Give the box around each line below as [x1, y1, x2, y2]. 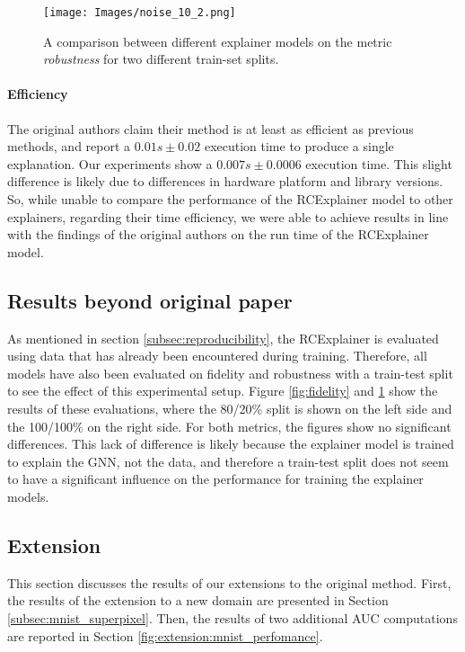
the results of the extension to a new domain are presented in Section [7, 591, 389, 610]
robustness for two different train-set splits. [43, 49, 279, 68]
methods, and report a [7, 137, 131, 156]
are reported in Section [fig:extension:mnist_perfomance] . [7, 626, 323, 645]
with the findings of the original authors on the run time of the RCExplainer [7, 225, 429, 244]
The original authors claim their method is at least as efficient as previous [7, 119, 414, 138]
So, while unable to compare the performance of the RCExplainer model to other [7, 190, 453, 209]
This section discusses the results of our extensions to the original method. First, [7, 573, 452, 592]
